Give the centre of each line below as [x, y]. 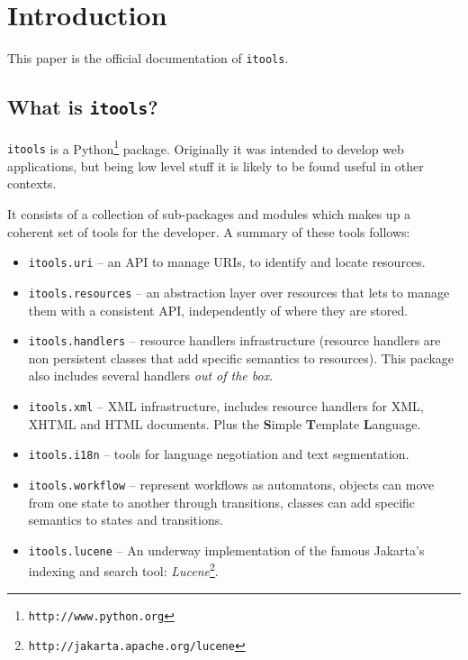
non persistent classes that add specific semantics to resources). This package [241, 357]
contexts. [32, 183]
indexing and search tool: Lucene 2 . [123, 570]
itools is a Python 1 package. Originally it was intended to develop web [206, 147]
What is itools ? [83, 107]
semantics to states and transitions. [126, 520]
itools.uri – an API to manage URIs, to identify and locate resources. [227, 262]
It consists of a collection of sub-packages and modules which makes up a [209, 214]
